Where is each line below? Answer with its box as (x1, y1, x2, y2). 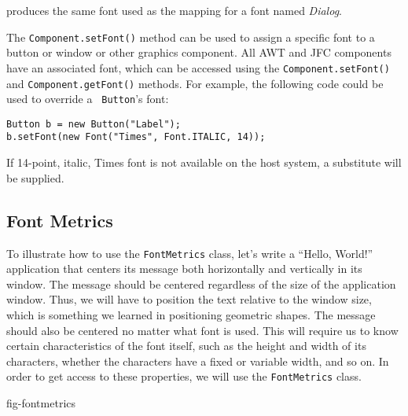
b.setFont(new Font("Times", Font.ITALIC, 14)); (6, 131, 266, 143)
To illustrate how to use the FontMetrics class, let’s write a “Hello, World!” (6, 245, 373, 261)
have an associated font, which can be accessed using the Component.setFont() (6, 59, 390, 75)
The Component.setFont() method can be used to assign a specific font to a (6, 28, 375, 45)
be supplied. (6, 169, 64, 186)
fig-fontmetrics (6, 394, 76, 410)
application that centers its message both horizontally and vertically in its (6, 260, 362, 277)
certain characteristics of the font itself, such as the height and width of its (6, 337, 366, 354)
